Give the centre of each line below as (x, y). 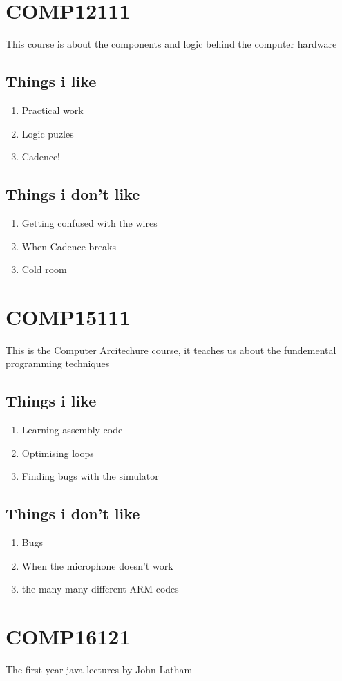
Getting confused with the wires (89, 222)
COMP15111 (68, 316)
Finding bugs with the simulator (90, 476)
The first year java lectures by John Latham (99, 670)
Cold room (44, 269)
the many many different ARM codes (100, 589)
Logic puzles (48, 133)
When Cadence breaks (69, 246)
